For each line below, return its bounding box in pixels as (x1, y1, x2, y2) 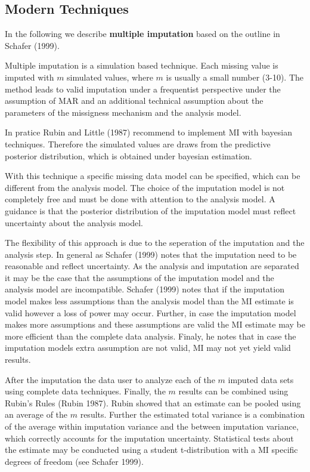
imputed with (5, 70, 54, 83)
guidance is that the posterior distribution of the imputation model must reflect (5, 204, 296, 217)
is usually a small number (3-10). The (166, 70, 304, 83)
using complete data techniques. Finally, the (5, 385, 166, 397)
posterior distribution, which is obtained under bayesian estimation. (5, 149, 252, 162)
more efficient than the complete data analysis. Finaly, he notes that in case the (5, 329, 296, 342)
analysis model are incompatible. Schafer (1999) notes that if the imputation (5, 283, 284, 295)
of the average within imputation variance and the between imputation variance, (5, 420, 299, 433)
